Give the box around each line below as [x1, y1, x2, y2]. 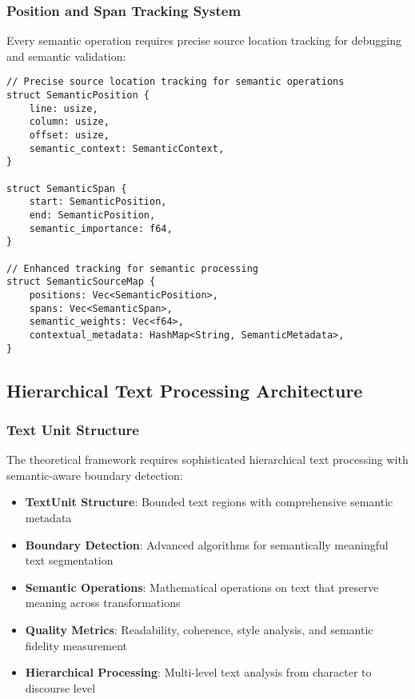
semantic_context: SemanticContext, [29, 142, 225, 154]
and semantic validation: [6, 47, 126, 64]
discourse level [25, 679, 96, 696]
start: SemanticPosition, [29, 196, 167, 208]
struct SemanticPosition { [6, 90, 150, 102]
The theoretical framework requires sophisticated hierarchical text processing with [6, 451, 409, 468]
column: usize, [29, 116, 110, 128]
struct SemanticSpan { [6, 182, 127, 194]
